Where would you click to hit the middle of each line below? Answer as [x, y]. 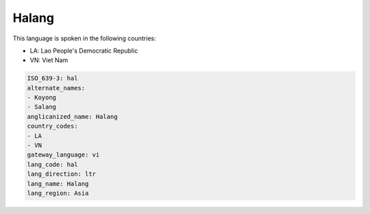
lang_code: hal [52, 164]
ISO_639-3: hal [52, 78]
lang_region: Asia [58, 193]
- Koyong [42, 98]
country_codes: [52, 126]
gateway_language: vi [63, 155]
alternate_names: [56, 88]
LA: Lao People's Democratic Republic [84, 51]
